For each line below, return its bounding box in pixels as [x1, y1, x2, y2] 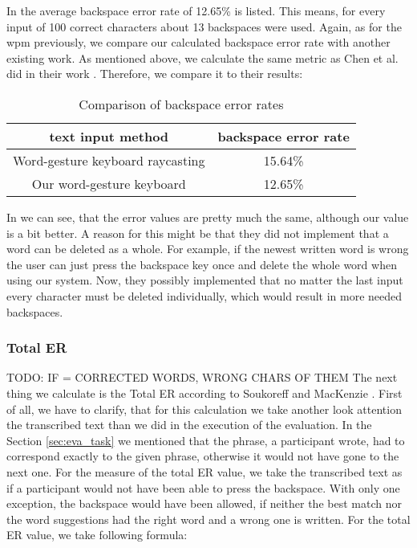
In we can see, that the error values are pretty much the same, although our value [6, 208, 409, 225]
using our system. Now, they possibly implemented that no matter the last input [6, 272, 403, 288]
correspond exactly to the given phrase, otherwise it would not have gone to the [6, 448, 399, 464]
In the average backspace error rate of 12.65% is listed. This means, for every [6, 2, 386, 18]
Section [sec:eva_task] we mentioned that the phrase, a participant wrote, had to [6, 431, 405, 448]
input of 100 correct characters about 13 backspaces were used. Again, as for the [6, 18, 402, 35]
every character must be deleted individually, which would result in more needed [6, 287, 403, 304]
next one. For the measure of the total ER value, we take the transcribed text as [6, 463, 403, 480]
